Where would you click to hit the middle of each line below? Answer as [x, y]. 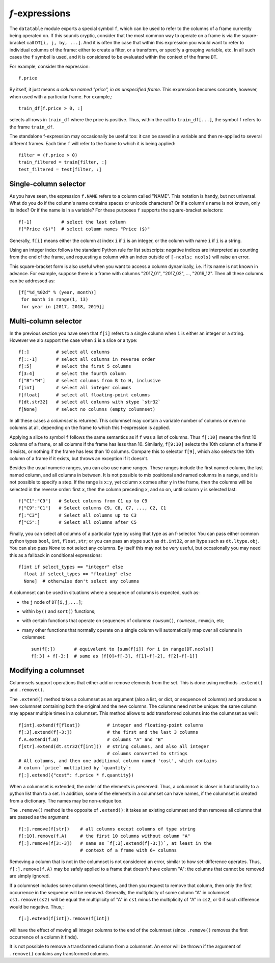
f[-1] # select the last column [72, 222]
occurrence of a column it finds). [44, 937]
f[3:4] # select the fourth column [72, 373]
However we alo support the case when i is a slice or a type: [73, 340]
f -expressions [40, 13]
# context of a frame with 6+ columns [128, 850]
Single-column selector [48, 184]
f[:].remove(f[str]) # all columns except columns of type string [107, 829]
